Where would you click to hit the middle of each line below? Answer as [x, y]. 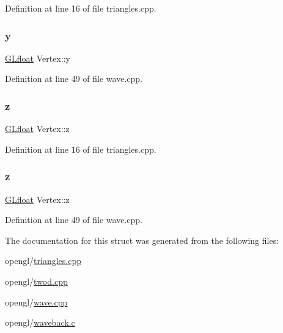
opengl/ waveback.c [40, 322]
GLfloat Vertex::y [38, 58]
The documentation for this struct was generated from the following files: [142, 240]
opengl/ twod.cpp [36, 281]
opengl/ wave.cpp [36, 302]
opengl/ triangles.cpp [43, 261]
